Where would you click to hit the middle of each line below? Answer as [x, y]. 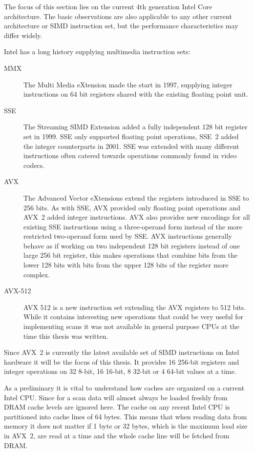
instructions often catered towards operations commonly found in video [130, 155]
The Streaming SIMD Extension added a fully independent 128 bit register [136, 127]
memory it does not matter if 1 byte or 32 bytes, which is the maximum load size [126, 426]
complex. [37, 274]
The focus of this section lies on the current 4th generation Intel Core [108, 6]
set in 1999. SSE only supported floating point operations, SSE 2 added [131, 136]
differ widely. [23, 35]
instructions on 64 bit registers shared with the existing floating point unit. [136, 94]
